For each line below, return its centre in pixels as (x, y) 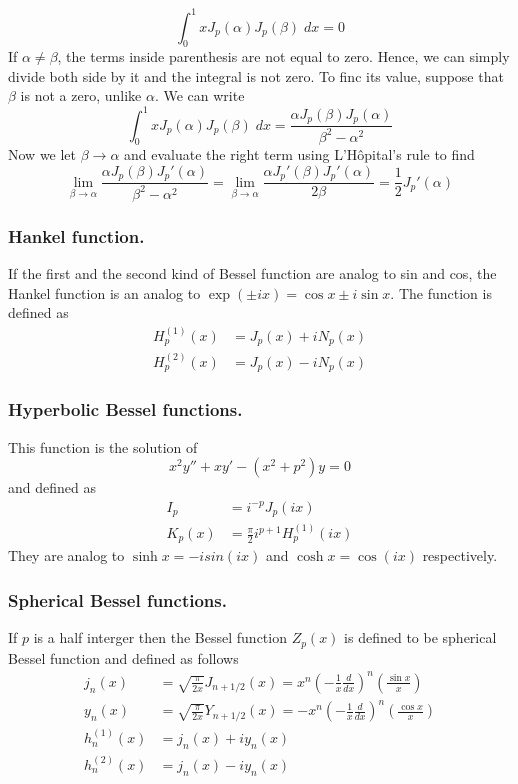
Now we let (42, 154)
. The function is (441, 292)
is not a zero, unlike (81, 95)
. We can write (199, 95)
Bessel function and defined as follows (123, 657)
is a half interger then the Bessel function (160, 637)
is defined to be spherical (420, 637)
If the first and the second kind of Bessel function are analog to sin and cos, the (252, 273)
